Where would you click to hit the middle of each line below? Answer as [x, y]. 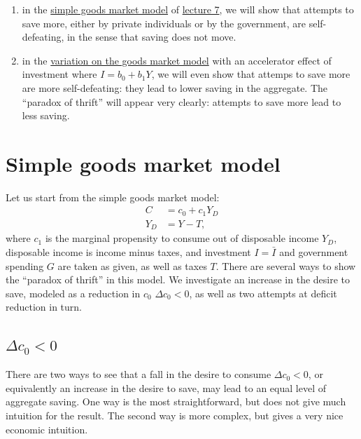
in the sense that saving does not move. [151, 37]
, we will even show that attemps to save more [251, 74]
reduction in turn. [44, 307]
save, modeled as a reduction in [73, 293]
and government [314, 252]
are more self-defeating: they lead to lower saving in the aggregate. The [175, 87]
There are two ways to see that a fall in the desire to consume [139, 374]
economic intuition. [47, 429]
